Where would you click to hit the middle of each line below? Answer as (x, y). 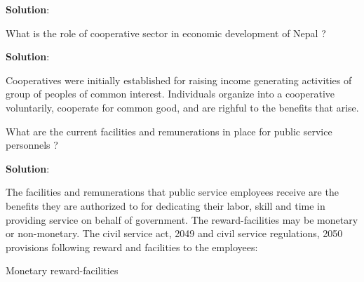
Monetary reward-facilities (62, 270)
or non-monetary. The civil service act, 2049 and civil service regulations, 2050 (174, 233)
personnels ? (32, 145)
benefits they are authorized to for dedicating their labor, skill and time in (166, 205)
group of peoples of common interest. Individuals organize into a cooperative (170, 94)
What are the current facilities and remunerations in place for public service (169, 131)
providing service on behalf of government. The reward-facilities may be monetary (182, 219)
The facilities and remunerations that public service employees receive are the (172, 192)
